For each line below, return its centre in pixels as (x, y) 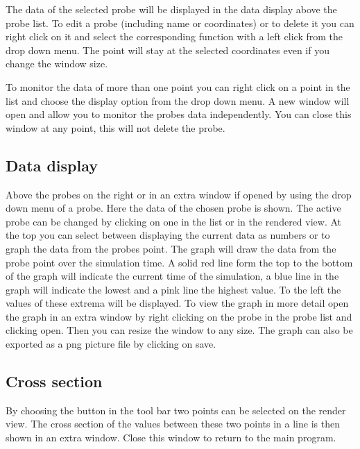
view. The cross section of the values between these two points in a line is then (173, 424)
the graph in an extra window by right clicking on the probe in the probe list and (179, 316)
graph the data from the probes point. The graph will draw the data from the (171, 248)
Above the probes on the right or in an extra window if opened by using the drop (179, 194)
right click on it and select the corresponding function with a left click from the (174, 36)
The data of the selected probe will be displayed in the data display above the (171, 9)
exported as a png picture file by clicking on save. (111, 344)
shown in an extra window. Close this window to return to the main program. (171, 438)
